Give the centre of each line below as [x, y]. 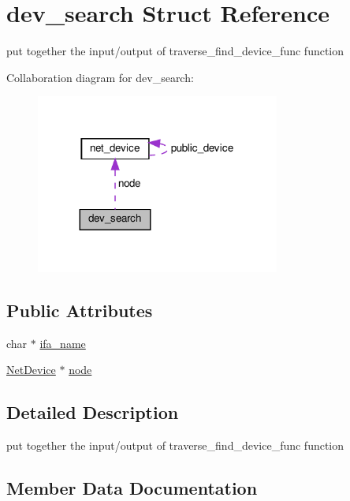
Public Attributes [80, 310]
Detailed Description [93, 412]
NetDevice [31, 370]
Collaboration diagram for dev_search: [100, 77]
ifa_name [63, 343]
